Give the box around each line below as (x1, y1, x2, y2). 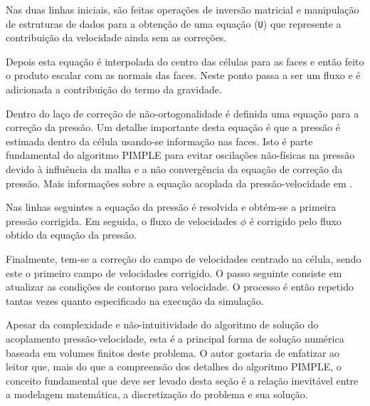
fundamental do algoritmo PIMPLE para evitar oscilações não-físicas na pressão (6, 147, 355, 162)
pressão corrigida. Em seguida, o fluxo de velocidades (6, 213, 237, 228)
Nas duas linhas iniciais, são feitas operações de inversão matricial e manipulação (6, 2, 359, 16)
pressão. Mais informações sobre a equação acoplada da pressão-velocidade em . (6, 175, 353, 190)
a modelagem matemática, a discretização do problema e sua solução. (6, 387, 308, 402)
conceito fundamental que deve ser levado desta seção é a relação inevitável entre (6, 373, 359, 387)
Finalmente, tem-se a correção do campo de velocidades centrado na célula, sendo (6, 251, 361, 266)
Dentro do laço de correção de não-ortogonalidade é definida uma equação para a (6, 105, 359, 120)
